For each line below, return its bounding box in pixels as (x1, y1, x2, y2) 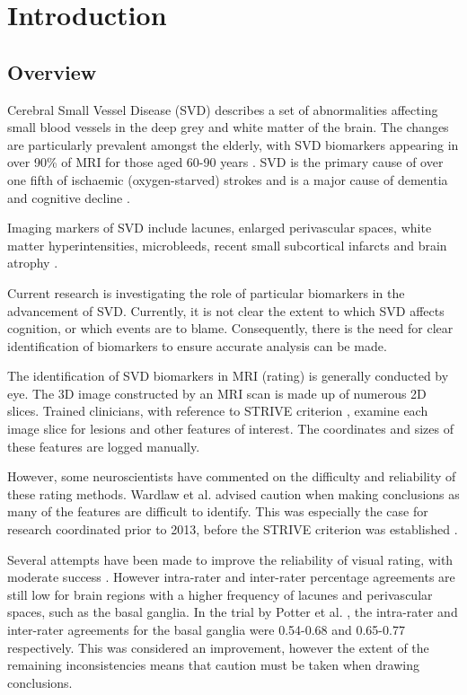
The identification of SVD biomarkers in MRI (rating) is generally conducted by (7, 366, 449, 385)
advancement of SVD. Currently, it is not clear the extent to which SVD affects (7, 301, 445, 320)
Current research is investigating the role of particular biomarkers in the (7, 283, 405, 302)
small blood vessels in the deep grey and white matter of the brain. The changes (7, 118, 449, 136)
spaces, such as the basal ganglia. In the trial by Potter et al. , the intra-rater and (7, 603, 458, 621)
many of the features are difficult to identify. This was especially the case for (7, 502, 428, 521)
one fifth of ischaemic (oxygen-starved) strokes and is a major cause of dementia (7, 170, 448, 189)
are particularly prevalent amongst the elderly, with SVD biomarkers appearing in (7, 135, 459, 154)
